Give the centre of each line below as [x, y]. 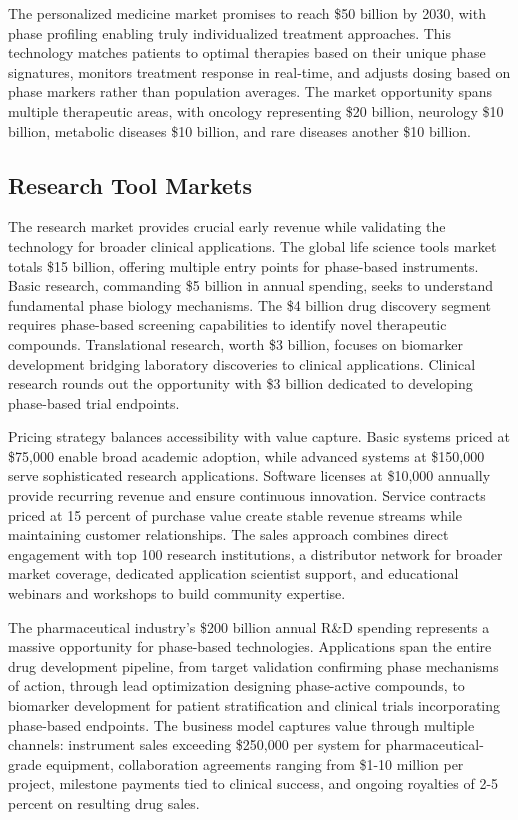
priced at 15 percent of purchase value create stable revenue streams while [235, 514]
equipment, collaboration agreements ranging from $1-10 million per [255, 763]
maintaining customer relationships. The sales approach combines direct [228, 534]
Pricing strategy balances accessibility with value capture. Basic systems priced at [259, 436]
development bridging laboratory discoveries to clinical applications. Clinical [242, 363]
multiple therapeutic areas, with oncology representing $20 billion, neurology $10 [256, 110]
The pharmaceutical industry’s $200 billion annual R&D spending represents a [249, 626]
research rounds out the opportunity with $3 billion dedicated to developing [240, 383]
